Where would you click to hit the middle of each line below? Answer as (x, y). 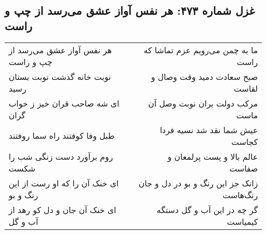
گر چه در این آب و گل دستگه (207, 209)
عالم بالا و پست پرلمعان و (213, 156)
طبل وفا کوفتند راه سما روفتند (62, 136)
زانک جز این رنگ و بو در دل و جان (198, 183)
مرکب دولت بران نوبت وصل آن (203, 103)
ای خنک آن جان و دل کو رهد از (63, 209)
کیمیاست (242, 221)
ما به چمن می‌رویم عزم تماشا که (201, 50)
